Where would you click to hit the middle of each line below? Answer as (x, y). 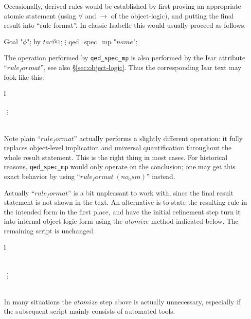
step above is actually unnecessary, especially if (170, 301)
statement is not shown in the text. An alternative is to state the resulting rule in (125, 202)
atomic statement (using (40, 15)
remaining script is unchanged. (50, 230)
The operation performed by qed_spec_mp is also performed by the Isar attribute (125, 58)
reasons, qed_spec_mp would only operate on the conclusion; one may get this (120, 167)
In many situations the (38, 301)
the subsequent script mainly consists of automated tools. (90, 311)
